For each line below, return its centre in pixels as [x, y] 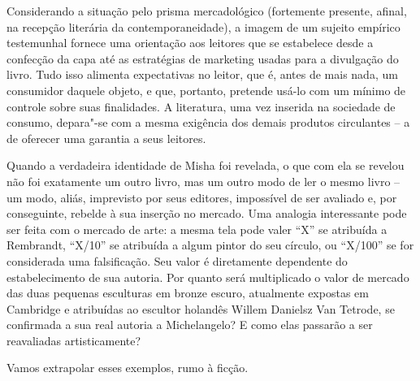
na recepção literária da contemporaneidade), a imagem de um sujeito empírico [204, 26]
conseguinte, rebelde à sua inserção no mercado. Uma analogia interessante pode [207, 213]
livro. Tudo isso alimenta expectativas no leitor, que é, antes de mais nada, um [202, 74]
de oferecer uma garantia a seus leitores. [106, 138]
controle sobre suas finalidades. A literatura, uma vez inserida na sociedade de [201, 106]
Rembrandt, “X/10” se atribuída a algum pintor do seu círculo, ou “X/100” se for [210, 245]
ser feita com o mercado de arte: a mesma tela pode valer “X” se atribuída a [197, 229]
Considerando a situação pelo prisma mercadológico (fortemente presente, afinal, [207, 11]
